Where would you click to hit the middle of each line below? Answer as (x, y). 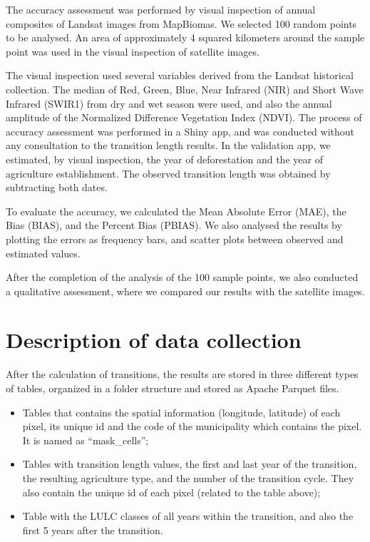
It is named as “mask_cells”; (86, 440)
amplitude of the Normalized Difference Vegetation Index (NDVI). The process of (184, 117)
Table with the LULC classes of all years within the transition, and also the (188, 516)
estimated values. (43, 253)
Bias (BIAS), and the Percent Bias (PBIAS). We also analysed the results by (174, 225)
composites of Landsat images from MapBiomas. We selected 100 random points (181, 23)
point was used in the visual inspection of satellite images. (133, 51)
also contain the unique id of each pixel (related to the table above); (171, 492)
